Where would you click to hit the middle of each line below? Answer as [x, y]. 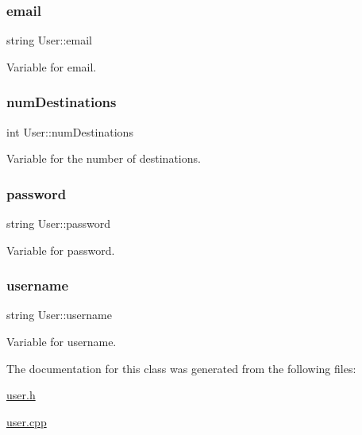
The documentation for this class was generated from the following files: [181, 368]
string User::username [59, 315]
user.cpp [27, 421]
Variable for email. [52, 66]
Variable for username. [62, 342]
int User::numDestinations [70, 131]
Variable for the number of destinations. [104, 158]
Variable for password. [61, 250]
